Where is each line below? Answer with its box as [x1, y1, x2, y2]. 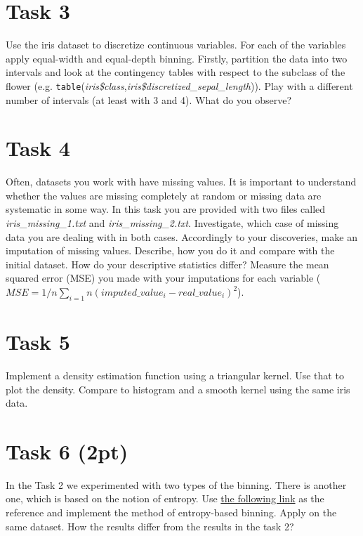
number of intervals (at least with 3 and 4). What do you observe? [6, 92, 292, 107]
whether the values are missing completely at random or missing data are [6, 188, 322, 202]
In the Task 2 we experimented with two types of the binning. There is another [6, 477, 347, 492]
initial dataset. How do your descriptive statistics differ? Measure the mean [6, 256, 329, 271]
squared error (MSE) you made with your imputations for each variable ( [6, 270, 321, 285]
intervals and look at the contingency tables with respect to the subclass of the [6, 65, 345, 79]
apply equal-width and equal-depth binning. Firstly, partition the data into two [6, 51, 348, 65]
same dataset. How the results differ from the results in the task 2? [6, 518, 294, 533]
